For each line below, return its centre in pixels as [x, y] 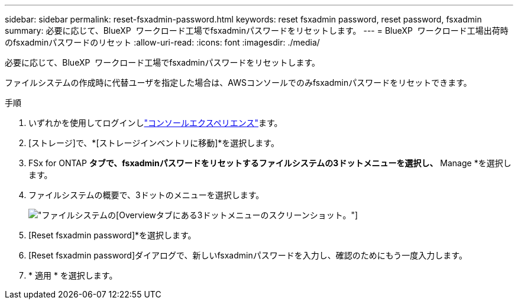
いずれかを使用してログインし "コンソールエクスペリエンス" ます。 [156, 123]
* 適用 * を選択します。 [73, 275]
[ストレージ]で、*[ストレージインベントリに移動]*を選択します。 [154, 143]
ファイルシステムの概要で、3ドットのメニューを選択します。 [146, 195]
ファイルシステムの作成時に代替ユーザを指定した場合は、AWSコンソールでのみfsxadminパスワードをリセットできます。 [238, 83]
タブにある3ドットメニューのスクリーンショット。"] [257, 215]
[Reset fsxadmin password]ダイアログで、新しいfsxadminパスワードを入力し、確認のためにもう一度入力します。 [248, 255]
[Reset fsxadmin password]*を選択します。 [112, 235]
